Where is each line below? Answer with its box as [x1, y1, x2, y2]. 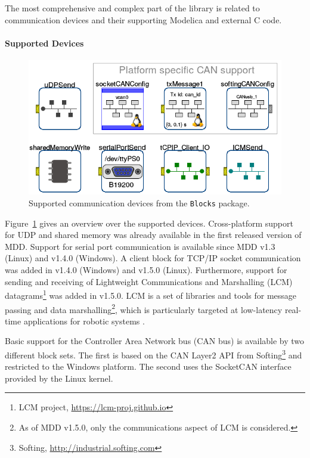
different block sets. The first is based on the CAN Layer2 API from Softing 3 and [5, 346, 302, 361]
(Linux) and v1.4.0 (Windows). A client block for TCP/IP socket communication [5, 252, 301, 264]
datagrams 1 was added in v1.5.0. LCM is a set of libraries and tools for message [5, 287, 297, 301]
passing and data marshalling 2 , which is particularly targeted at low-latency [5, 301, 283, 315]
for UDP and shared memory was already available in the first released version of [5, 228, 302, 241]
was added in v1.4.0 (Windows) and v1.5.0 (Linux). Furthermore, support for [5, 264, 287, 276]
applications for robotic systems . [23, 314, 145, 327]
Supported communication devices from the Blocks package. [29, 197, 250, 209]
